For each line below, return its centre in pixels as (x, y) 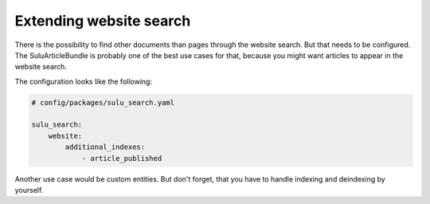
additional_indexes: (105, 147)
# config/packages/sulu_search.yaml (103, 102)
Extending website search (103, 21)
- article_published (122, 158)
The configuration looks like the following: (84, 81)
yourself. (29, 190)
